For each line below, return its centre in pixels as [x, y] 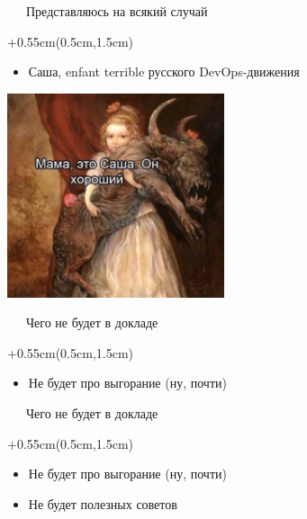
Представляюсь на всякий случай [117, 11]
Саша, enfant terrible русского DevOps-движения [164, 72]
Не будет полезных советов [103, 503]
